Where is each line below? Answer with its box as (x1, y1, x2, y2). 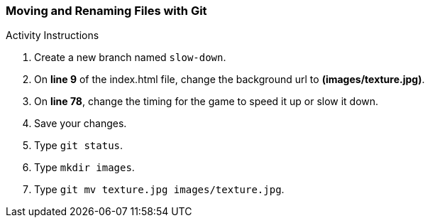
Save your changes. (34, 117, 127, 130)
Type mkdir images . (34, 161, 135, 174)
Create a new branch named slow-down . (34, 51, 226, 64)
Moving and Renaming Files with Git (6, 4, 207, 18)
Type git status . (34, 139, 123, 152)
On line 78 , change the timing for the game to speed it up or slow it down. (34, 95, 379, 108)
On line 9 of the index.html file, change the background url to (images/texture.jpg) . (34, 73, 425, 86)
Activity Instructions (6, 29, 99, 42)
